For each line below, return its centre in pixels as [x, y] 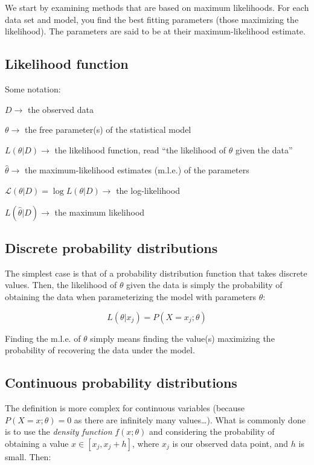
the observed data [60, 109]
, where [146, 443]
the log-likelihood [148, 190]
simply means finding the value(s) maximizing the [182, 338]
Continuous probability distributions [121, 383]
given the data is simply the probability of [204, 285]
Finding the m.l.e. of [43, 338]
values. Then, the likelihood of [61, 285]
